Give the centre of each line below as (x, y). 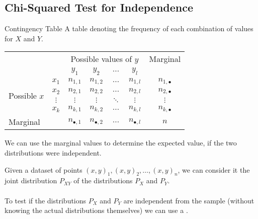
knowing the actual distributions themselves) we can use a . (96, 210)
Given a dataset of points (44, 169)
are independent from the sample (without (189, 200)
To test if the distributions (46, 200)
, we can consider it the (214, 169)
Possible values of (101, 59)
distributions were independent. (53, 152)
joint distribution (31, 180)
